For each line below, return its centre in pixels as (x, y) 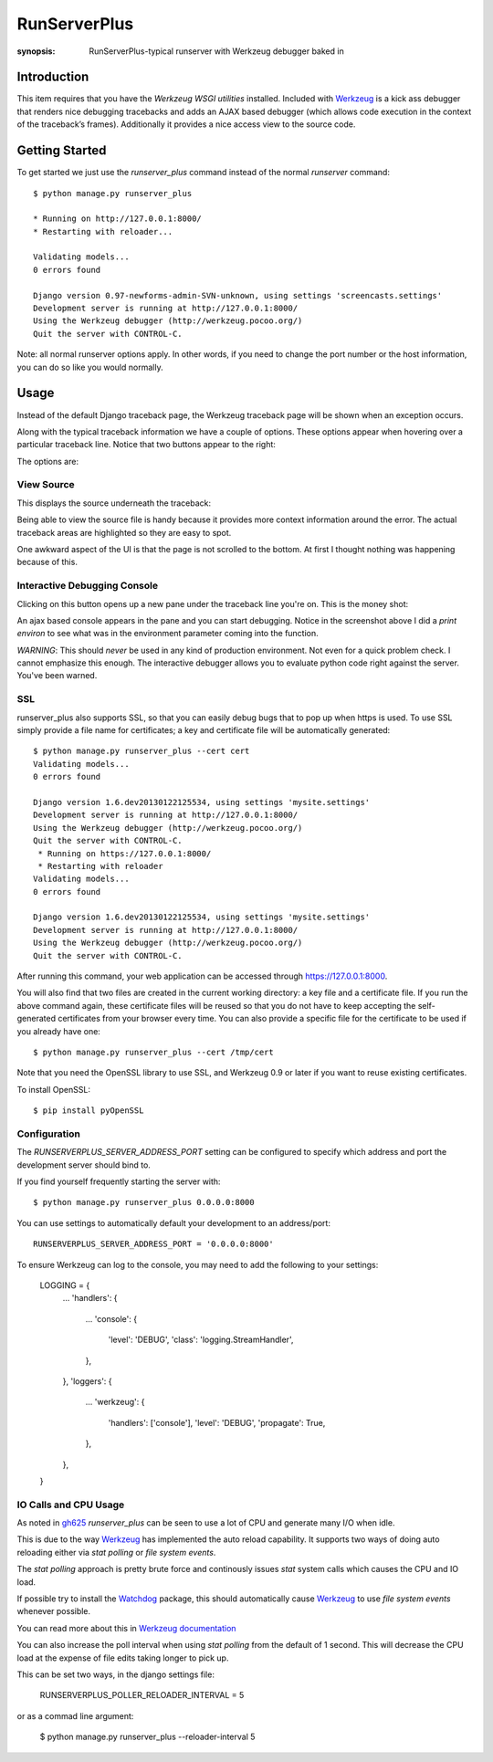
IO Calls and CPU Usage (71, 1505)
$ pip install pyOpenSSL (89, 1111)
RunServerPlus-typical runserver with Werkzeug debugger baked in (216, 51)
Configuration (49, 1134)
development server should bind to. (84, 1165)
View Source (46, 485)
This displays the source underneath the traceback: (114, 503)
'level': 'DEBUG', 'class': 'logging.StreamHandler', (201, 1340)
